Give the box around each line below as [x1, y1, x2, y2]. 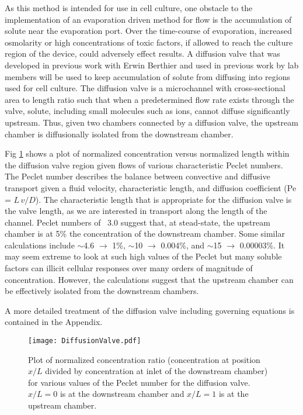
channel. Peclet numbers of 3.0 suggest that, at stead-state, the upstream [5, 216, 270, 228]
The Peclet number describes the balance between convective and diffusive [5, 170, 270, 182]
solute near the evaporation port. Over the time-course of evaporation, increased [5, 25, 292, 37]
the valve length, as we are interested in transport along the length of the [5, 205, 267, 217]
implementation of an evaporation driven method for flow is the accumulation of [5, 13, 292, 25]
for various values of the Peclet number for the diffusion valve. [28, 376, 250, 388]
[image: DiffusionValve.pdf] [28, 337, 141, 345]
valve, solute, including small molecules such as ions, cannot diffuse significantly [5, 105, 290, 117]
